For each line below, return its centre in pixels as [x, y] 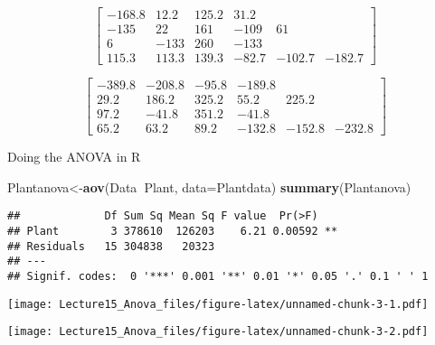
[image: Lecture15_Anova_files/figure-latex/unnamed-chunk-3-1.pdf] [218, 304]
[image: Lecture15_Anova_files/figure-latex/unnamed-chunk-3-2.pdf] [218, 332]
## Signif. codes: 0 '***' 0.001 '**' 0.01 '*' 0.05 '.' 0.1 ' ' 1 [218, 277]
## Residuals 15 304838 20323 [111, 246]
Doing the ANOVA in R [74, 157]
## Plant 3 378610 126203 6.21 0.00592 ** [173, 232]
